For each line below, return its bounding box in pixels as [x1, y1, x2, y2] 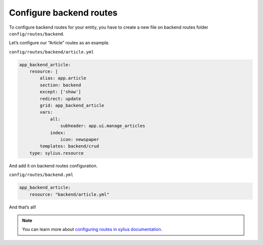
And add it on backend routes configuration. [9, 163, 98, 169]
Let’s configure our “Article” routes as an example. [9, 40, 110, 46]
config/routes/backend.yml [9, 172, 74, 177]
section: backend [39, 82, 81, 87]
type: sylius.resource [29, 150, 84, 156]
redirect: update [39, 96, 81, 102]
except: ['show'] [39, 89, 81, 95]
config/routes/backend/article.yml [9, 49, 94, 54]
